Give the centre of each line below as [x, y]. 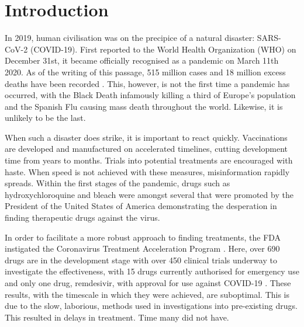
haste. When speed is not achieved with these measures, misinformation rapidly [147, 171]
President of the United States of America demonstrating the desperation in [141, 206]
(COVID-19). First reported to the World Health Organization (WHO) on [163, 49]
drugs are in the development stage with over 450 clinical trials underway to [141, 260]
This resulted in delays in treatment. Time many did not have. [117, 317]
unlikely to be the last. [45, 118]
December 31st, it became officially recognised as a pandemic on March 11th [142, 60]
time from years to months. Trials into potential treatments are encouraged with [149, 160]
